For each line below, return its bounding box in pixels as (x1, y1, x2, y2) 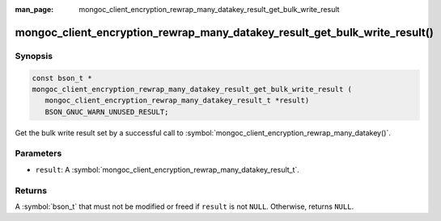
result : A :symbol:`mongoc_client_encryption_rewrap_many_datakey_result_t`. (35, 165, 299, 174)
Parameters (15, 148, 62, 159)
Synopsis (15, 50, 53, 61)
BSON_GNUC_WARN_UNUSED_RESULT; (45, 107, 169, 116)
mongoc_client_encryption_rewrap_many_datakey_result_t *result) (45, 96, 310, 105)
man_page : (15, 5, 54, 14)
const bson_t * (32, 73, 92, 82)
